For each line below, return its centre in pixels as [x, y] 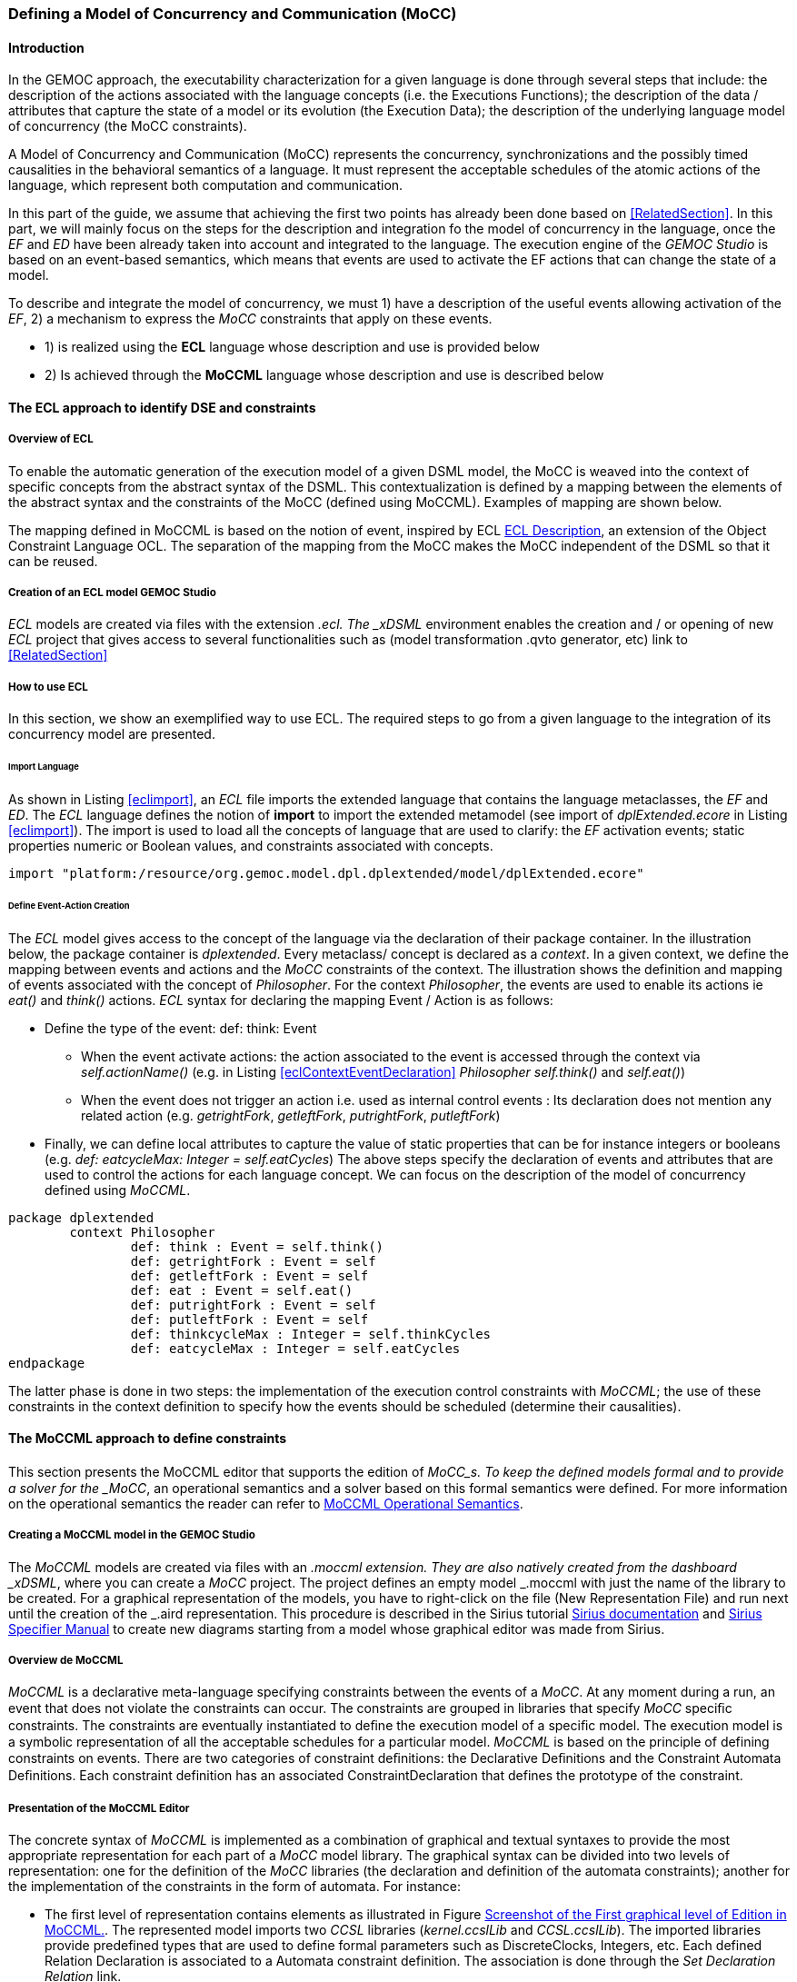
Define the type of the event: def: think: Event [181, 1028]
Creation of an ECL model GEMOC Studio [112, 593]
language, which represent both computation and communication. [206, 185]
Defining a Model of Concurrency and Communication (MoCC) [233, 14]
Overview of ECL [51, 439]
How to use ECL [48, 687]
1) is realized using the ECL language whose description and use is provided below [292, 347]
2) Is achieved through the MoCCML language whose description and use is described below [324, 375]
